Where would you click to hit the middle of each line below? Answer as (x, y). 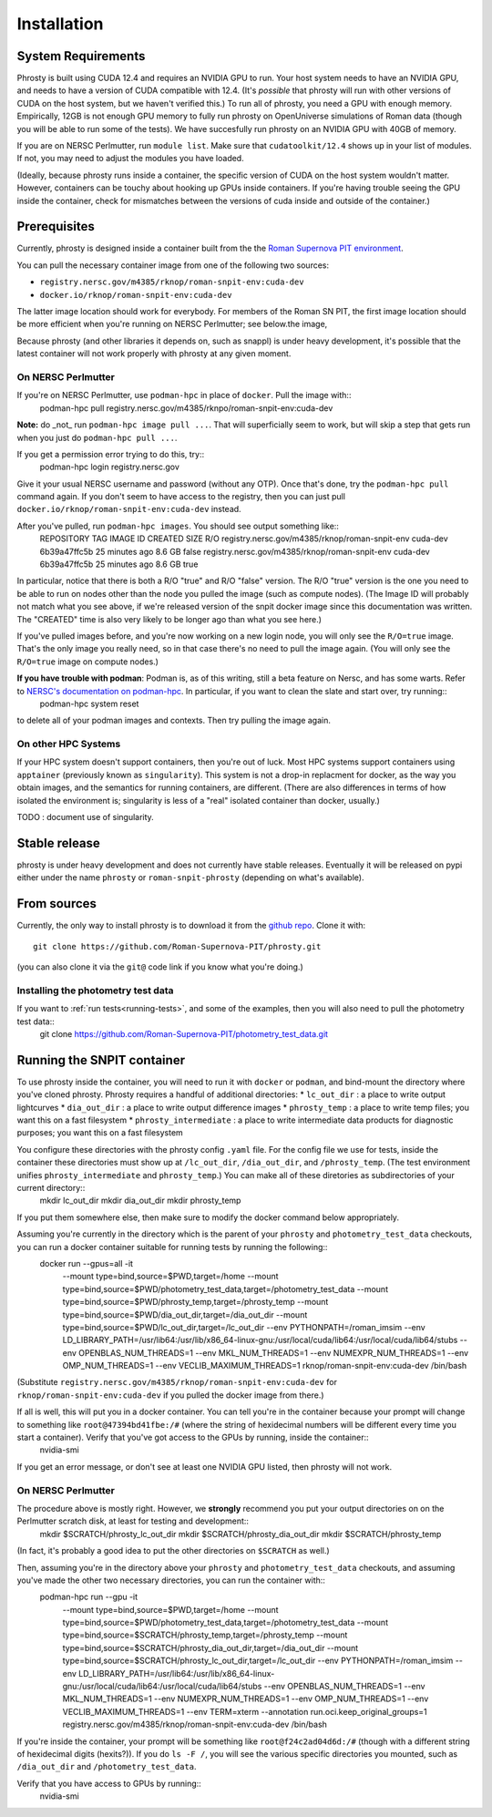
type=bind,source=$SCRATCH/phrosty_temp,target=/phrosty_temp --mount (205, 1635)
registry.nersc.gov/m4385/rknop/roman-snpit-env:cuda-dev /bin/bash (195, 1725)
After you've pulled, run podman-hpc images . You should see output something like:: (178, 526)
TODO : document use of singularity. (85, 817)
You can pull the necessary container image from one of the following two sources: (173, 265)
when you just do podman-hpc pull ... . (97, 437)
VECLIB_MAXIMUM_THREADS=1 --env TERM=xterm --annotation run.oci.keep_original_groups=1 (245, 1711)
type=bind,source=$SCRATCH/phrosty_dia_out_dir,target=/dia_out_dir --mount (210, 1648)
